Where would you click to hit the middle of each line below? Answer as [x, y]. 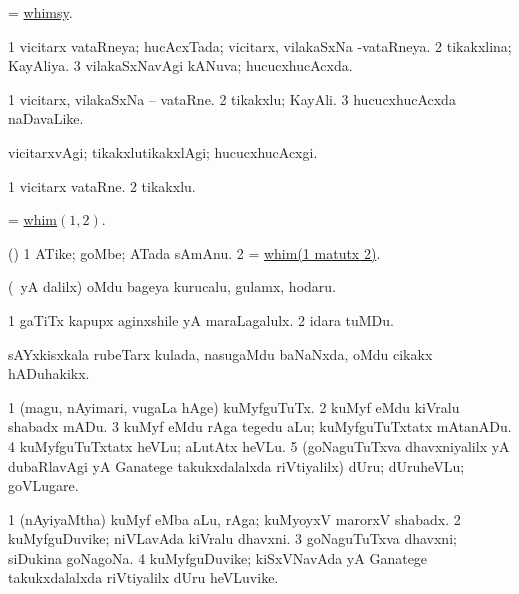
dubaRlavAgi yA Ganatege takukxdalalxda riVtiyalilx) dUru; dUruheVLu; [236, 465]
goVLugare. [43, 485]
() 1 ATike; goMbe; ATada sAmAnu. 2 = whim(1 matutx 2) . [194, 252]
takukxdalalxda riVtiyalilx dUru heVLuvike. [143, 577]
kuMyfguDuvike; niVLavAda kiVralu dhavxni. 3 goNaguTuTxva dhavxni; [232, 538]
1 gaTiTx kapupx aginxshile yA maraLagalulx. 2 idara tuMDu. [201, 319]
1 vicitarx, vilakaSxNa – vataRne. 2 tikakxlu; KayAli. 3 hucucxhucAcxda [232, 98]
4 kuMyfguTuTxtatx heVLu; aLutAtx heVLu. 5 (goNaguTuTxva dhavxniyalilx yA [259, 445]
